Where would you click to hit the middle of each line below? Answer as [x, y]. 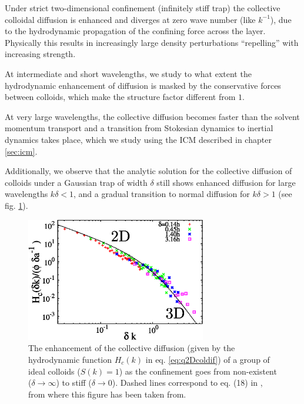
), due [281, 19]
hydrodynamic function [70, 359]
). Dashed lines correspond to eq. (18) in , [187, 383]
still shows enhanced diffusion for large [226, 182]
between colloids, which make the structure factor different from [120, 97]
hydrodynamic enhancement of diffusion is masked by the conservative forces [143, 85]
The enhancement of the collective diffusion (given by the [132, 348]
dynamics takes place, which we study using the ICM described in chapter [138, 139]
